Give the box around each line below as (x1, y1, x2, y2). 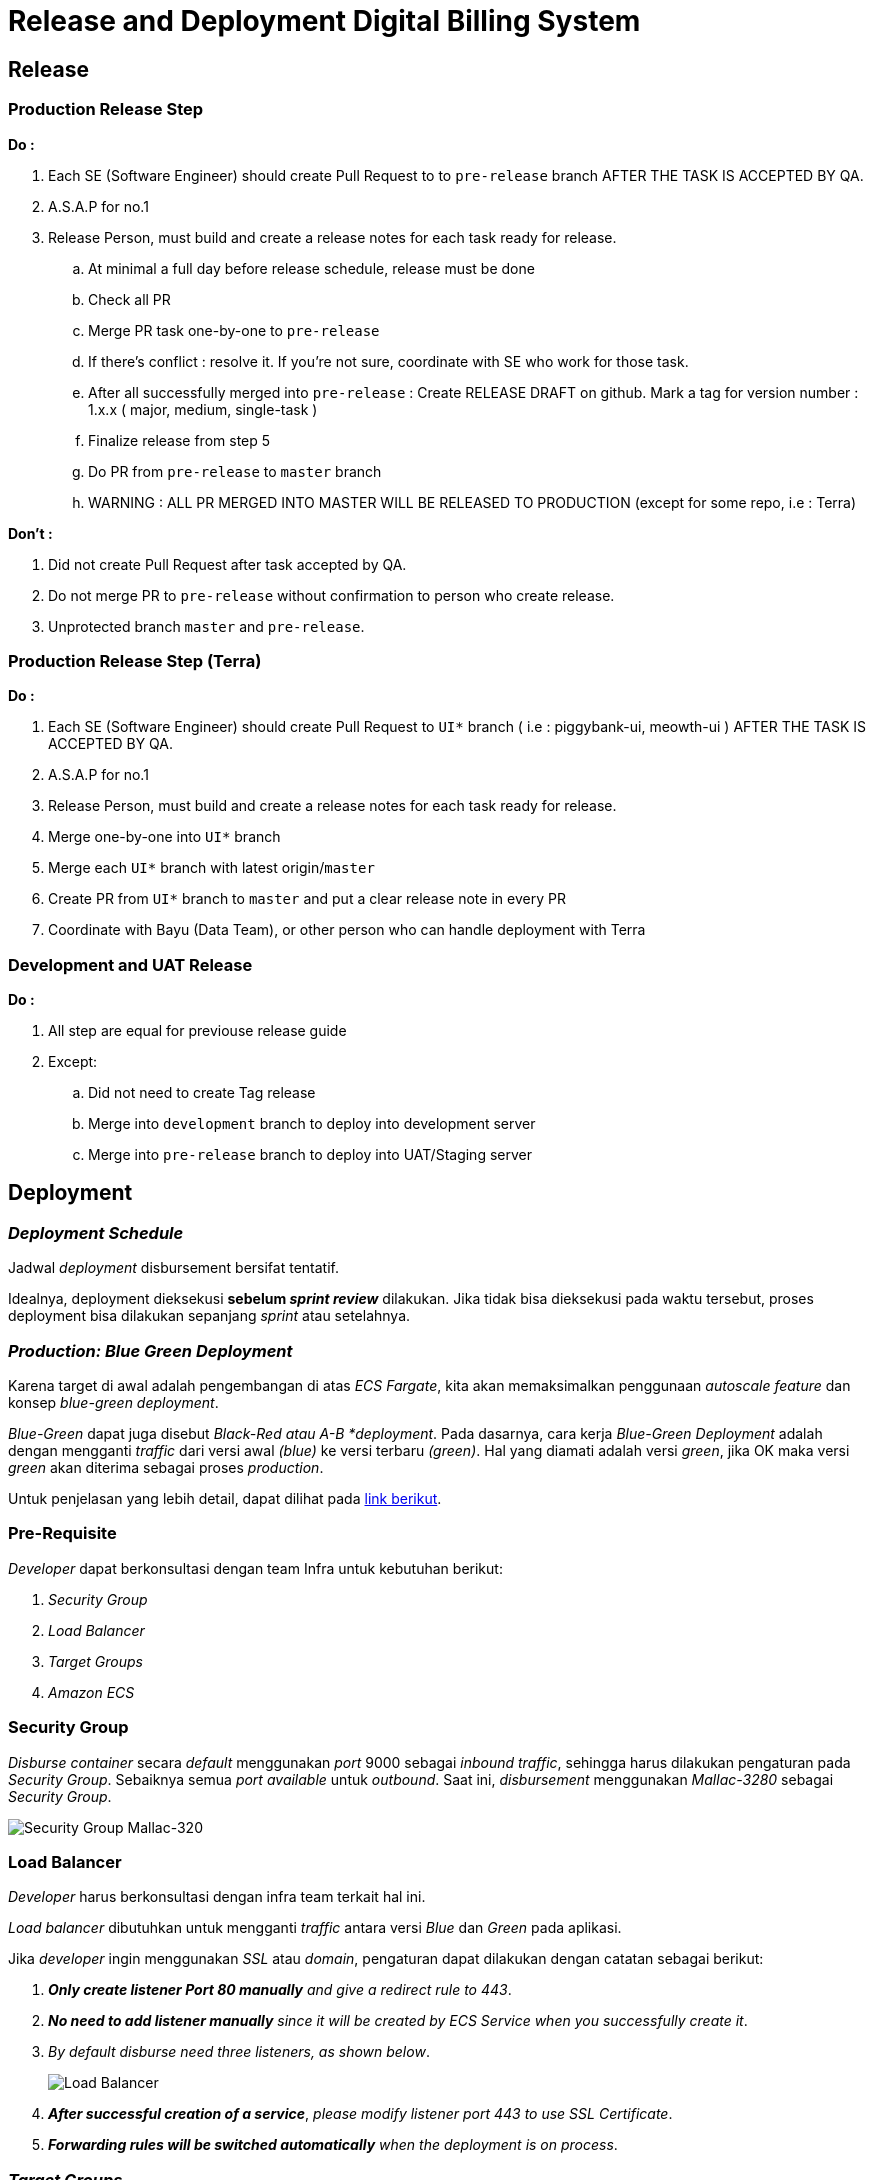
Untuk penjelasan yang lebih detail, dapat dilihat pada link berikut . (8, 1490, 442, 1508)
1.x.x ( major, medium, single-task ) (88, 400, 318, 418)
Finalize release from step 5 (88, 431, 271, 449)
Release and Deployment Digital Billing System (8, 4, 641, 38)
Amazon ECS (48, 1683, 135, 1701)
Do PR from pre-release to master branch (88, 462, 382, 480)
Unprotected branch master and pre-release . (48, 617, 365, 635)
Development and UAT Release (8, 954, 253, 975)
